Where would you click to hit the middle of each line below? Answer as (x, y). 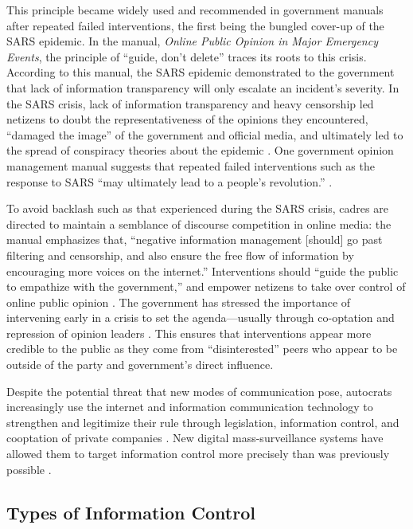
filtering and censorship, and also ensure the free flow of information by (180, 255)
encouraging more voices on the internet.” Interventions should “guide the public (203, 270)
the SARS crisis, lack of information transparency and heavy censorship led (190, 103)
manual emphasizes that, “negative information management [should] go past (195, 239)
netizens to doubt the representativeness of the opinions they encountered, (187, 119)
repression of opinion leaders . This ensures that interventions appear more (189, 333)
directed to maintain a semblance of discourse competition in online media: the (199, 223)
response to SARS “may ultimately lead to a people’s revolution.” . (169, 181)
